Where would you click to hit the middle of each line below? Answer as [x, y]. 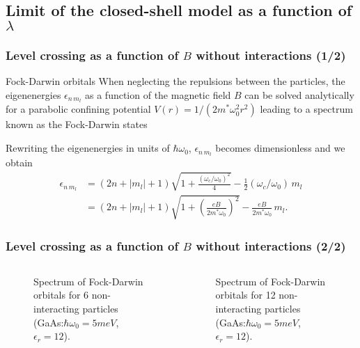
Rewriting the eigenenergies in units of [88, 148]
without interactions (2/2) [271, 245]
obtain [19, 162]
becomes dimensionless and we [280, 148]
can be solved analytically [299, 94]
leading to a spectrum [306, 109]
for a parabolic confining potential [78, 109]
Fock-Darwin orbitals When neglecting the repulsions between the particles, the [175, 81]
